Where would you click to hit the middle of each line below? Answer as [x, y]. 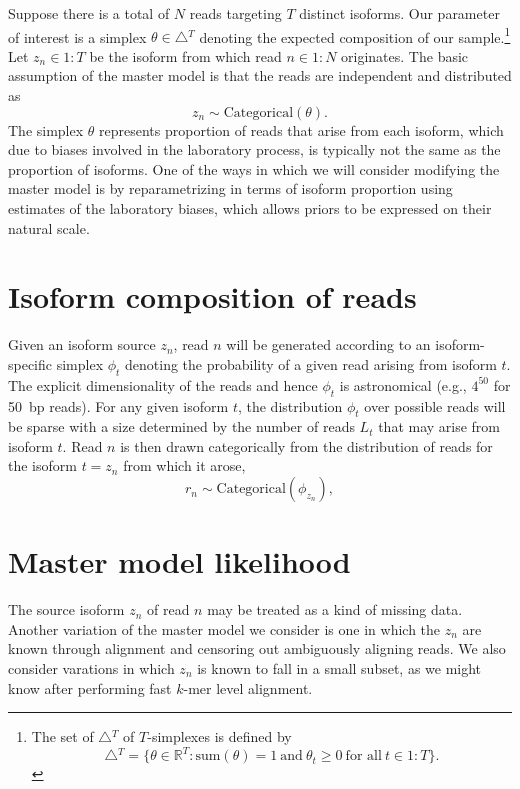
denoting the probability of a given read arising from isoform [311, 363]
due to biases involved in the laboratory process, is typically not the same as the [254, 149]
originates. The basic [405, 55]
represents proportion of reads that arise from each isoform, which [301, 129]
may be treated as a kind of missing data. [335, 609]
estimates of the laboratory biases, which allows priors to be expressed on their [250, 208]
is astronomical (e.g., [403, 384]
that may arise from [439, 426]
